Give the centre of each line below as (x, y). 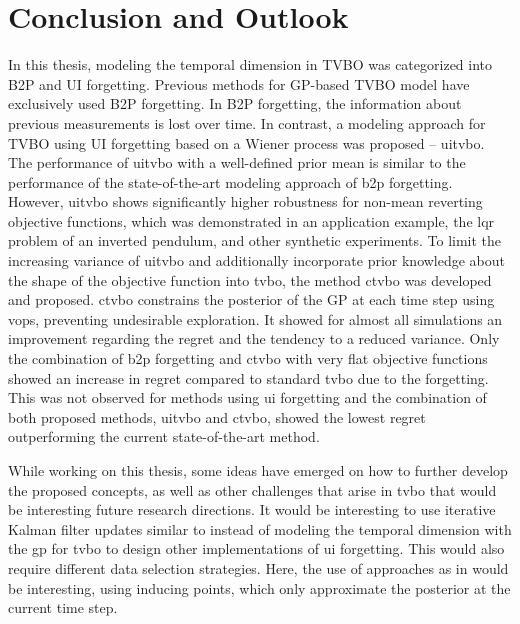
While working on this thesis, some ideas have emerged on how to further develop (258, 470)
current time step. (63, 607)
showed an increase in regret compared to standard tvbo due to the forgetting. (248, 377)
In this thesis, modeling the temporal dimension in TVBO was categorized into (250, 64)
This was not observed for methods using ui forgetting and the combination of (247, 397)
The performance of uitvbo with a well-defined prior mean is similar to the (237, 162)
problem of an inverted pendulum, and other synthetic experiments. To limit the (255, 240)
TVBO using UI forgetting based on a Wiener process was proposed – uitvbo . (246, 142)
